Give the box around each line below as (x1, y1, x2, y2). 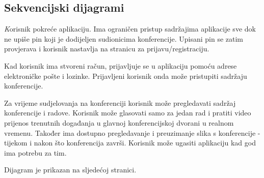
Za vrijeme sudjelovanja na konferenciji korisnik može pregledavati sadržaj (4, 97, 236, 108)
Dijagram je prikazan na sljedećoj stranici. (4, 164, 137, 175)
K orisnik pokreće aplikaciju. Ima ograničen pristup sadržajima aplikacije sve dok (4, 23, 256, 34)
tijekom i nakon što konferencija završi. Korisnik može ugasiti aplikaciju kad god (4, 137, 256, 148)
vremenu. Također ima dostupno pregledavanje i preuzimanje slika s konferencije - (4, 127, 260, 138)
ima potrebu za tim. (4, 147, 67, 158)
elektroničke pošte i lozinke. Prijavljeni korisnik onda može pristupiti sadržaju (4, 70, 247, 81)
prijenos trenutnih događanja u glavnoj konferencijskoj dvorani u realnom (4, 117, 234, 128)
